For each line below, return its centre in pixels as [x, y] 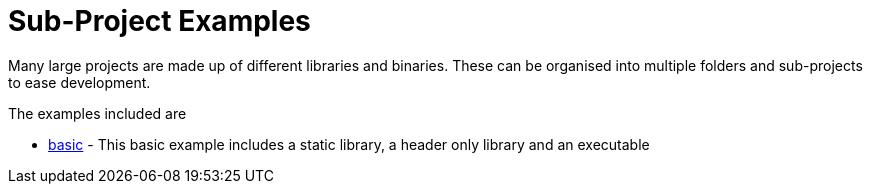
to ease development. [79, 82]
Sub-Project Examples [159, 21]
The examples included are [97, 113]
